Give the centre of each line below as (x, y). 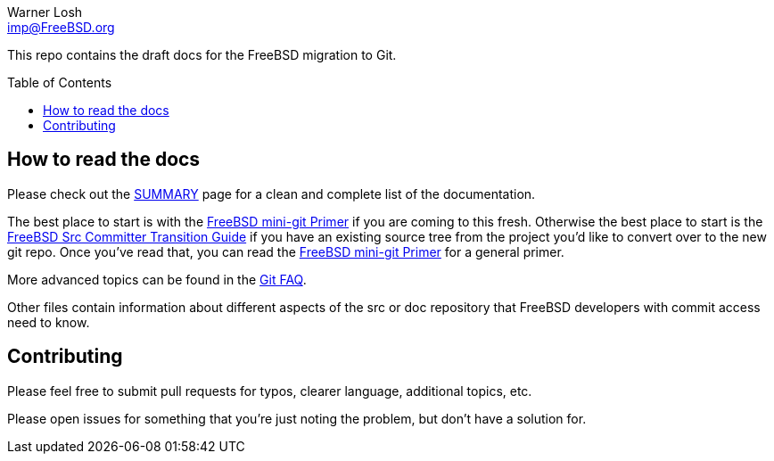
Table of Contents (60, 82)
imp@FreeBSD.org (61, 27)
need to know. (49, 322)
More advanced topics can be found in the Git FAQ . (157, 279)
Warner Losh (45, 12)
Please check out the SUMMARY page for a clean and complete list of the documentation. (272, 193)
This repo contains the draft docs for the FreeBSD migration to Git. (202, 55)
